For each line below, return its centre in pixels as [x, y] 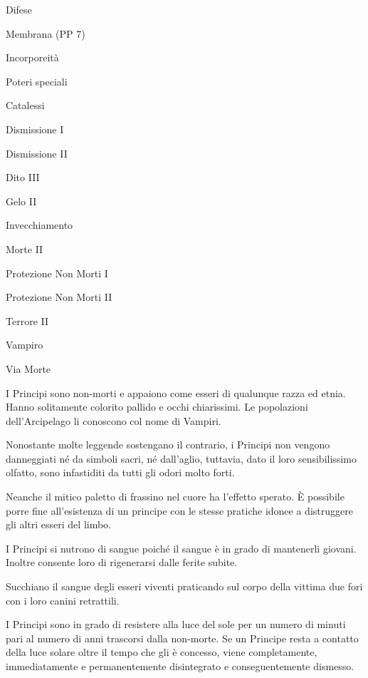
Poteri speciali [37, 81]
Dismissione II [37, 153]
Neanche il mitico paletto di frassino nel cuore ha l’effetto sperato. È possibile [175, 497]
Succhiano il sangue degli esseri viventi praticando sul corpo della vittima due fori [184, 586]
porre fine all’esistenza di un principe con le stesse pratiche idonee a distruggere [179, 510]
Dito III [23, 177]
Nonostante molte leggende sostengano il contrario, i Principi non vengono [168, 445]
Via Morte [28, 368]
